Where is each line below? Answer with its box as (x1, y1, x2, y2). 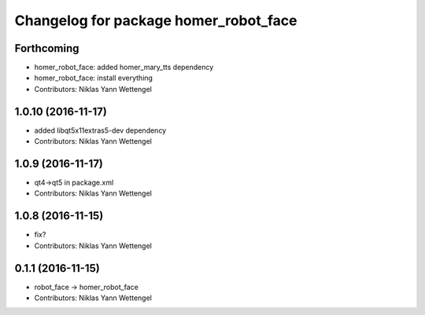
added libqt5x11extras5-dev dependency (34, 126, 167, 135)
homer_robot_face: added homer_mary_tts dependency (34, 63, 214, 72)
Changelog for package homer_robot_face (14, 12, 297, 29)
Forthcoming (14, 42, 79, 55)
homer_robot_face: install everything (34, 73, 153, 82)
